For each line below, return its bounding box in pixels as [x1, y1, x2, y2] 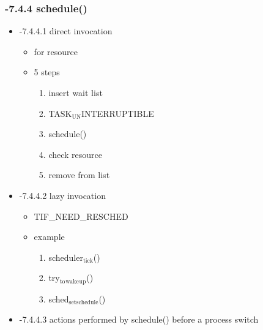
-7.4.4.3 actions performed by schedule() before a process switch [19, 313, 259, 326]
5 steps [34, 66, 60, 78]
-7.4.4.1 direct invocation [19, 24, 113, 37]
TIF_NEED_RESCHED [34, 209, 128, 222]
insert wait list [48, 86, 103, 99]
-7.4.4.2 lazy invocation [19, 189, 106, 201]
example [34, 230, 65, 243]
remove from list [48, 168, 110, 181]
